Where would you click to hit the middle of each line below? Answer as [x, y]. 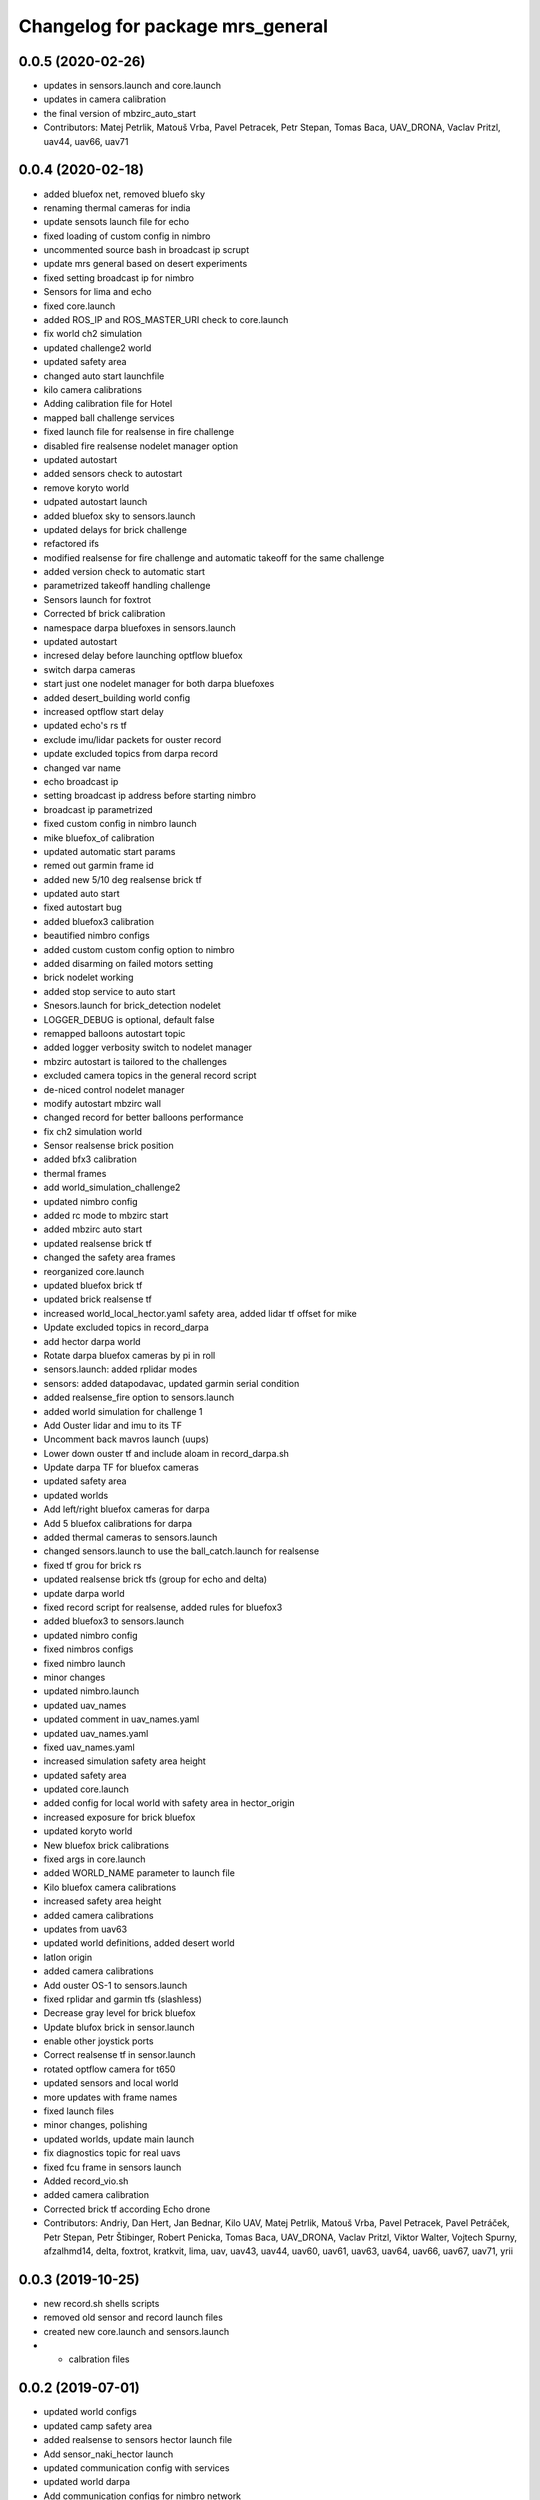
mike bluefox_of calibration [99, 837]
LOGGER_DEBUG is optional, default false [129, 1019]
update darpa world [84, 1593]
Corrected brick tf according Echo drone [127, 2209]
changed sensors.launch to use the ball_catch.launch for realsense [181, 1551]
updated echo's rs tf [85, 726]
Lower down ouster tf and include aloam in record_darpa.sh [166, 1453]
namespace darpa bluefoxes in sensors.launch [140, 627]
